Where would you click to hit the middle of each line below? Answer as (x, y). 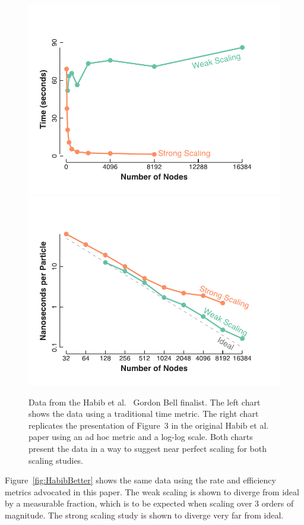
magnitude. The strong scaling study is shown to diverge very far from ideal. (144, 515)
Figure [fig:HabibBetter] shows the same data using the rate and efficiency (140, 480)
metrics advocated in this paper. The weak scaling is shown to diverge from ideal (152, 491)
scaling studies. (56, 460)
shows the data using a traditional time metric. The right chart (144, 414)
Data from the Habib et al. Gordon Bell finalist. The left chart (145, 402)
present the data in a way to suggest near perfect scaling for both (148, 449)
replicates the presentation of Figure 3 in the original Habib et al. (149, 425)
